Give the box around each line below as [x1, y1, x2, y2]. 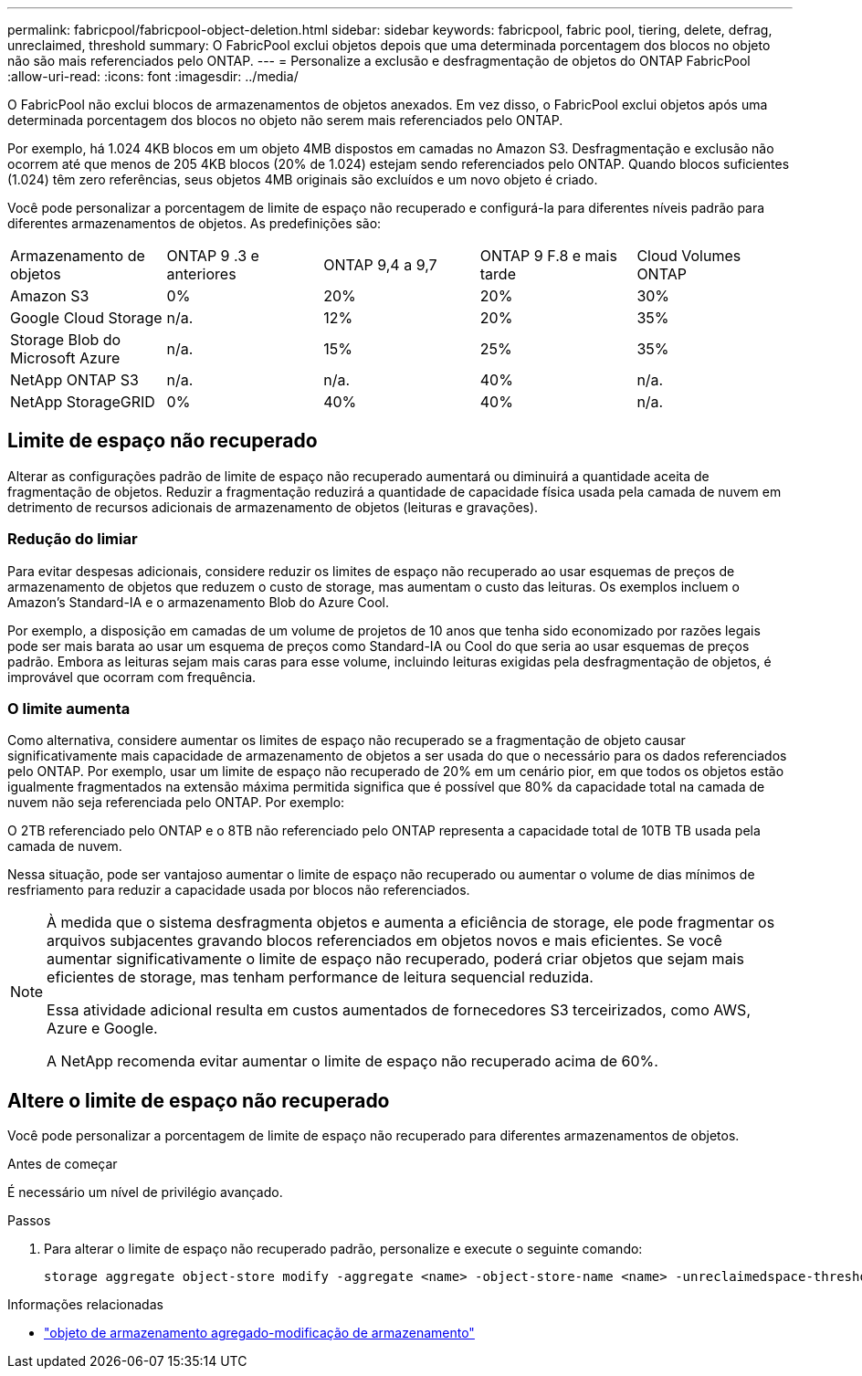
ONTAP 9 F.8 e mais [479, 247, 617, 265]
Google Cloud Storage [10, 309, 163, 327]
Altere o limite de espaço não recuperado [7, 1088, 390, 1112]
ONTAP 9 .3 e [166, 247, 259, 265]
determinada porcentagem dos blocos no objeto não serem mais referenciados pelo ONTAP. [7, 112, 563, 128]
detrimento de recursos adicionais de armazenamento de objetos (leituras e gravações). [7, 499, 539, 515]
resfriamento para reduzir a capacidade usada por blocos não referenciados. [7, 882, 470, 898]
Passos [7, 1213, 51, 1229]
